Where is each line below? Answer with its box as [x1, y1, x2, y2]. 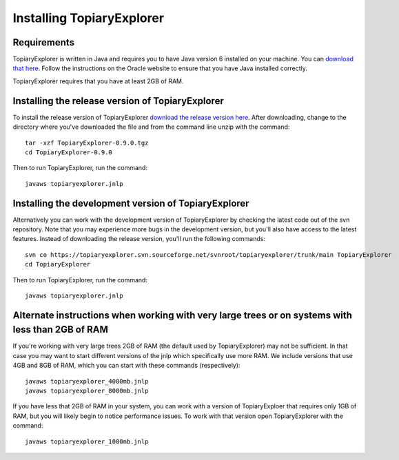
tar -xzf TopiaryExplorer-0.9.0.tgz [25, 138, 149, 147]
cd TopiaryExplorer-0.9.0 [25, 148, 113, 156]
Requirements [12, 36, 75, 48]
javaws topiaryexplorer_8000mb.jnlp [25, 387, 149, 395]
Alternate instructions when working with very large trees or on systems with [12, 309, 353, 321]
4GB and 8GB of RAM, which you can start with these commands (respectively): [12, 362, 241, 370]
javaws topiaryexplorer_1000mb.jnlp [25, 437, 149, 446]
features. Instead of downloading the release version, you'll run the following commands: [12, 235, 265, 243]
